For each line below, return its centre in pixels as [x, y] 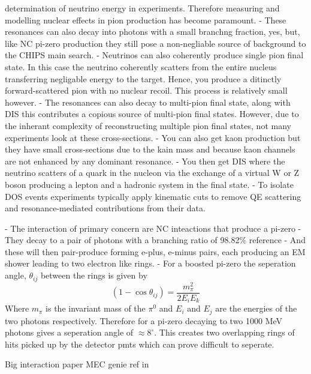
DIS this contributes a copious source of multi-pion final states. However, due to [152, 114]
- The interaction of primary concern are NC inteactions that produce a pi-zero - [153, 228]
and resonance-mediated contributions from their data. [105, 208]
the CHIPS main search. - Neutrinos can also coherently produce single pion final [154, 55]
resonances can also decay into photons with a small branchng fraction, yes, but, [153, 32]
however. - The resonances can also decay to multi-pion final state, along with [148, 102]
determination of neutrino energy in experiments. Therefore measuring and [142, 8]
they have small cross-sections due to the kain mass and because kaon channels [150, 149]
